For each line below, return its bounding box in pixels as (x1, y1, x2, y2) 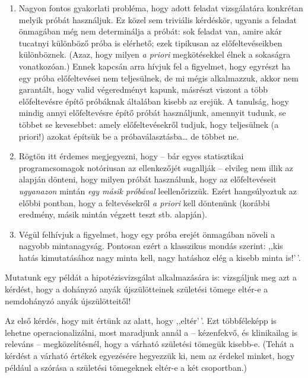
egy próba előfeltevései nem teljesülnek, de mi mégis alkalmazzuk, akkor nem (18, 71, 299, 84)
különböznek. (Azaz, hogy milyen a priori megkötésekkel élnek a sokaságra (18, 48, 291, 61)
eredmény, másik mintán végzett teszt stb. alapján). (18, 208, 207, 220)
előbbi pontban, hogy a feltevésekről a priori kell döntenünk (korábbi (18, 196, 270, 209)
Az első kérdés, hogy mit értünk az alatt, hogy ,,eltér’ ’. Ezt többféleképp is (5, 314, 277, 327)
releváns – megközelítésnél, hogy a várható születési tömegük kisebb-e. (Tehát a (5, 338, 294, 350)
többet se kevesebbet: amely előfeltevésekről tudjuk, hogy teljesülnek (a (18, 118, 279, 130)
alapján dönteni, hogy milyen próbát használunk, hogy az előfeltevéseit (18, 173, 277, 185)
